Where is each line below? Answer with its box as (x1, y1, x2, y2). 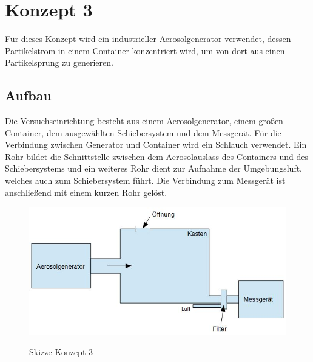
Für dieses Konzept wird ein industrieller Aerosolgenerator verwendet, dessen (5, 32, 291, 45)
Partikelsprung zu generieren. (5, 56, 113, 69)
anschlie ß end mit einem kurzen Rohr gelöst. (5, 186, 167, 198)
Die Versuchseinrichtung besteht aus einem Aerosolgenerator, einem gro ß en (5, 114, 283, 127)
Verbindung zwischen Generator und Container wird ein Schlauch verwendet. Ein (5, 138, 307, 151)
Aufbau (5, 86, 52, 105)
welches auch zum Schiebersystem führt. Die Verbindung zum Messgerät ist (5, 174, 286, 187)
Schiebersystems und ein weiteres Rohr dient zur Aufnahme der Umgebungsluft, (5, 162, 302, 175)
